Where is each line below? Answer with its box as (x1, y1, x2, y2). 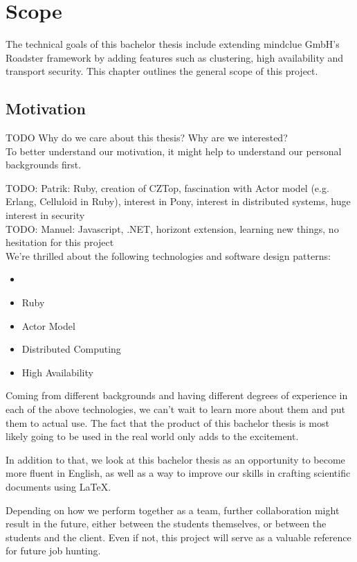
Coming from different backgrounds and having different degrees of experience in (6, 388, 348, 403)
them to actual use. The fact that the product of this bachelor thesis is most (6, 415, 329, 430)
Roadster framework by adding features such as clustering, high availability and (6, 50, 344, 64)
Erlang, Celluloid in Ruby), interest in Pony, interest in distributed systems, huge (6, 194, 351, 209)
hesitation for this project (6, 235, 114, 249)
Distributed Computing (21, 342, 121, 356)
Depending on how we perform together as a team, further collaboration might (6, 502, 340, 517)
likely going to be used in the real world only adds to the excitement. (6, 429, 299, 444)
